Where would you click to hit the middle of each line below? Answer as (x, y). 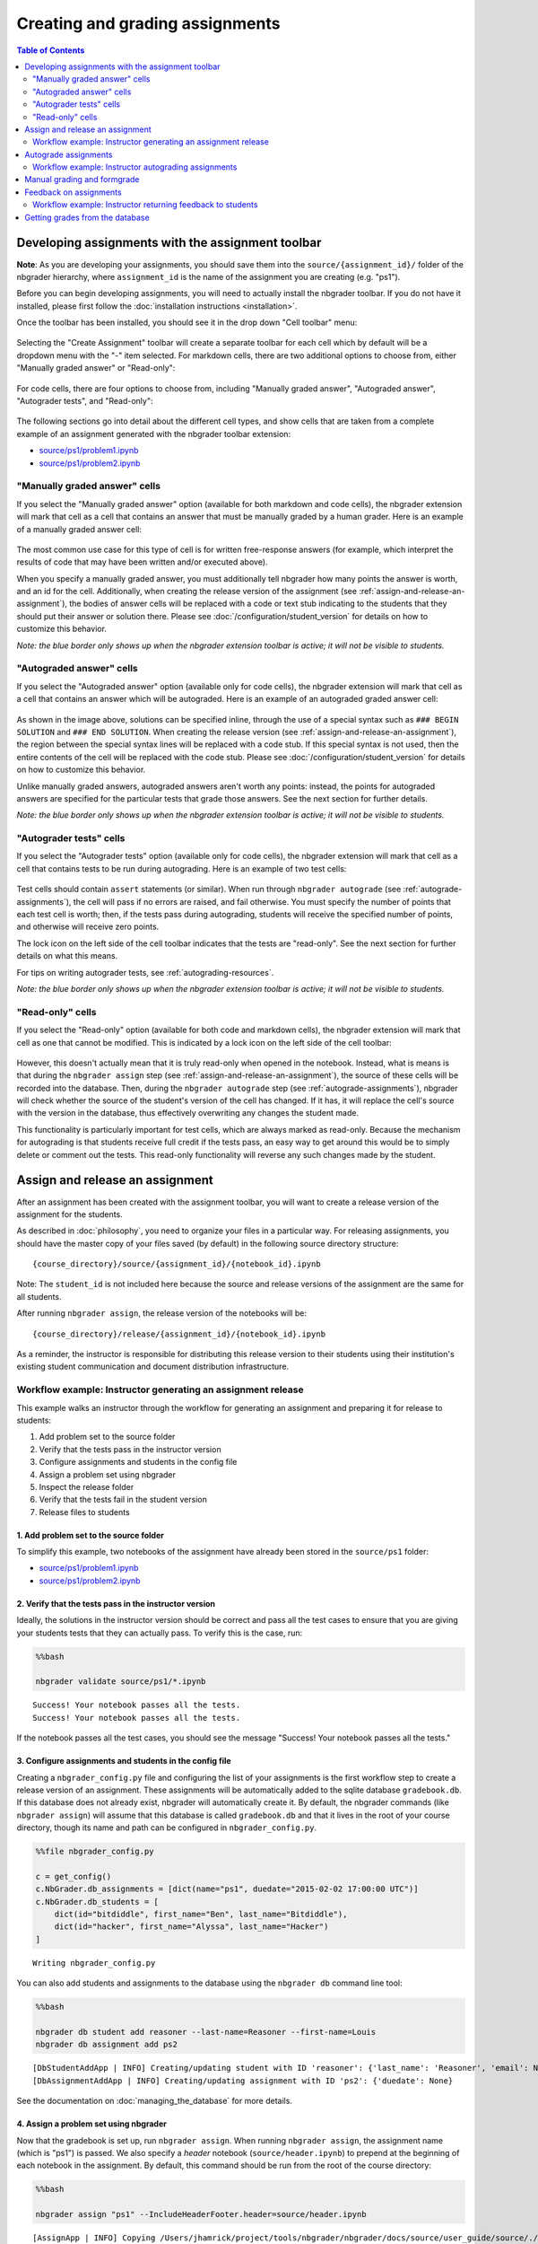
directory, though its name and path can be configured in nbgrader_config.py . (167, 1828)
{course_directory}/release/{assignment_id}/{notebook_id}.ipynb (179, 1334)
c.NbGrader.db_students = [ (97, 1902)
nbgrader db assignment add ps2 (107, 2045)
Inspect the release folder (87, 1486)
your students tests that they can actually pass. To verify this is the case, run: (160, 1633)
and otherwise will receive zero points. (88, 927)
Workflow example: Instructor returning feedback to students (145, 205)
